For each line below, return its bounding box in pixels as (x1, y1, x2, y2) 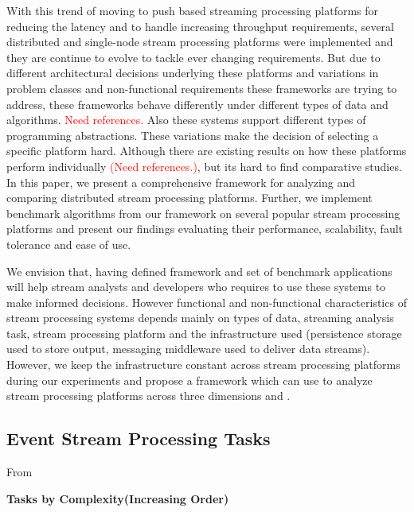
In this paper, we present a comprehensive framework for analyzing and (6, 173, 355, 190)
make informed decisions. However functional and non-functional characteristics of (6, 293, 407, 310)
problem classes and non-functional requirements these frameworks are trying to (6, 80, 397, 96)
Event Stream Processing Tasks (6, 426, 271, 451)
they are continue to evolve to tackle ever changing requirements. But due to (6, 48, 381, 65)
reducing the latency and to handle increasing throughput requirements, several (6, 17, 395, 34)
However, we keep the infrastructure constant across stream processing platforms (6, 356, 400, 373)
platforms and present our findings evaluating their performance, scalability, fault (6, 220, 404, 237)
